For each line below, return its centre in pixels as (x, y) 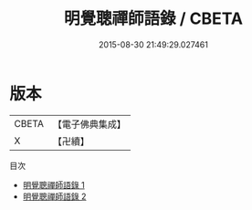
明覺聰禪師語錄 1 (53, 184)
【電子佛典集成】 (89, 124)
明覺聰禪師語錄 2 (54, 196)
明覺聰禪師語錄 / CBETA (153, 19)
